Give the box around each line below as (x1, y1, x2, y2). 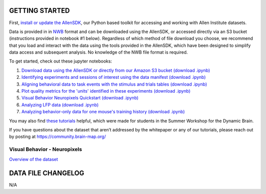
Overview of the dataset (9, 156, 59, 162)
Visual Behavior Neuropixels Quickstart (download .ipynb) (21, 95, 139, 101)
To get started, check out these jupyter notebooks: (9, 58, 112, 64)
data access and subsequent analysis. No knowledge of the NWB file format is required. (9, 49, 188, 55)
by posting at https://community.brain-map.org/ (9, 133, 106, 140)
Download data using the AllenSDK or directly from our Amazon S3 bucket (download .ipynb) (21, 67, 210, 73)
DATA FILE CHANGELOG (9, 169, 85, 177)
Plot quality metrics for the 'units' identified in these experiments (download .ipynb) (21, 88, 191, 94)
